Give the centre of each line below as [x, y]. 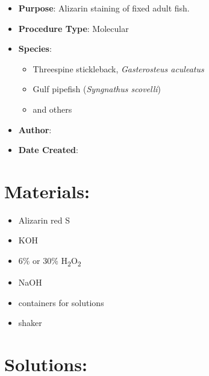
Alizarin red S [44, 220]
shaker [30, 323]
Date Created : [48, 150]
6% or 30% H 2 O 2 [50, 261]
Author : [35, 129]
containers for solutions [61, 302]
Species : [35, 49]
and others [52, 109]
